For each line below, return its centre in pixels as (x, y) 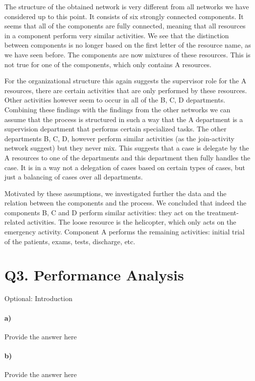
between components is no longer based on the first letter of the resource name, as (128, 45)
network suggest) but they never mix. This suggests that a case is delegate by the (127, 148)
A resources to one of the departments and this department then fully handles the (127, 157)
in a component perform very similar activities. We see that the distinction (117, 35)
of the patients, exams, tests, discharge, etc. (70, 241)
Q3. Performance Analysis (94, 275)
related (15, 222)
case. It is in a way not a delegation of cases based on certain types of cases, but (125, 167)
